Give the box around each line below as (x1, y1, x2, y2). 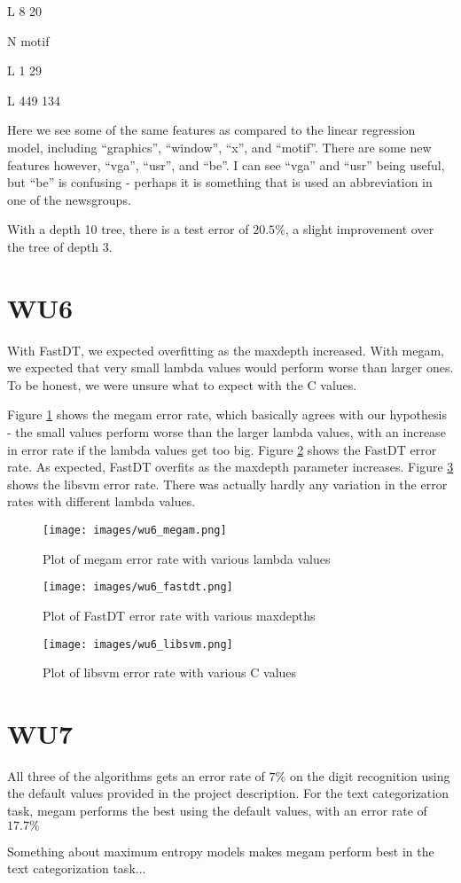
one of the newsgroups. (7, 190, 131, 208)
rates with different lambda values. (7, 492, 196, 511)
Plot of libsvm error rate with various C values (43, 663, 297, 682)
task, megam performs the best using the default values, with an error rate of (7, 801, 427, 820)
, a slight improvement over (285, 220, 434, 238)
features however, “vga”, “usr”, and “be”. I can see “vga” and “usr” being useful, (7, 155, 445, 174)
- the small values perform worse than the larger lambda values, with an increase (7, 423, 446, 441)
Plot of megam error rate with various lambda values (43, 549, 331, 567)
